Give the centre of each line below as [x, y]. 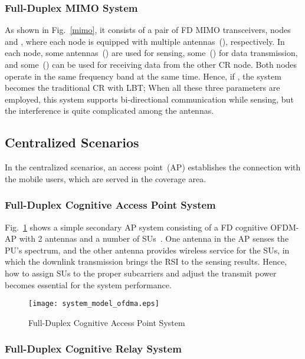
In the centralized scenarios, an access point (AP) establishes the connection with [153, 167]
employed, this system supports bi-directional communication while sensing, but [149, 99]
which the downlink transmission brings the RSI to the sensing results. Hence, [146, 261]
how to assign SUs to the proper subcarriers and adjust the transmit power [141, 273]
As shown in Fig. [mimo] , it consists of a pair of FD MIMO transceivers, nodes [148, 30]
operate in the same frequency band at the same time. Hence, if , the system [143, 76]
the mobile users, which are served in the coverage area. [106, 178]
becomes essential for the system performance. [88, 284]
